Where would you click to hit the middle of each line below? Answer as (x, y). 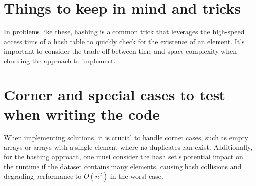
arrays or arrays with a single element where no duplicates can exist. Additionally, (128, 147)
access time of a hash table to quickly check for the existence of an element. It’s (124, 41)
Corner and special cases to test (115, 94)
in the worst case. (137, 176)
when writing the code (82, 113)
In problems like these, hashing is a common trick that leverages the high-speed (124, 32)
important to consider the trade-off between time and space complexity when (120, 51)
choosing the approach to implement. (60, 60)
